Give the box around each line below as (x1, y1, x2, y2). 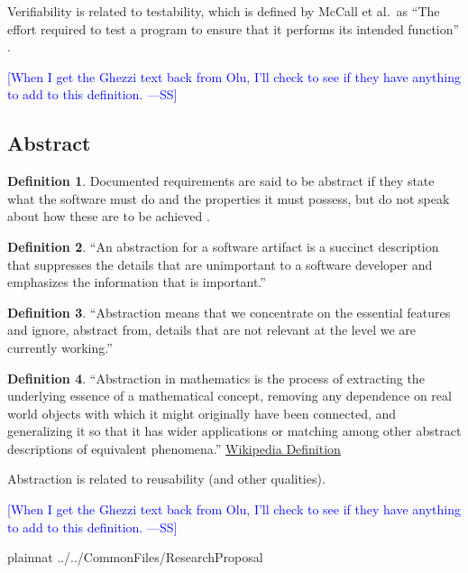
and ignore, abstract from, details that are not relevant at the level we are (7, 320, 417, 339)
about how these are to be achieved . (7, 207, 210, 226)
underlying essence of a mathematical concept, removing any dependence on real (7, 386, 452, 405)
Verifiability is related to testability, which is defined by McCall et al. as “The (7, 2, 440, 20)
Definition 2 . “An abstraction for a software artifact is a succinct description (7, 236, 439, 255)
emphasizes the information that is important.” (7, 273, 266, 291)
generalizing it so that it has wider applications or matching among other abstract (7, 421, 462, 440)
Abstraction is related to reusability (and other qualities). (7, 469, 326, 488)
